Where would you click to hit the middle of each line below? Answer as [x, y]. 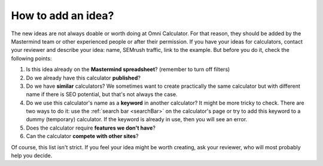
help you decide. [32, 156]
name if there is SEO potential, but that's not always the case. [102, 94]
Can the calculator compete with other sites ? [82, 136]
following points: [31, 58]
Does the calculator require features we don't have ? [91, 128]
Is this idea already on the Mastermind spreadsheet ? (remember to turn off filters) [128, 69]
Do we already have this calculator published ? [83, 78]
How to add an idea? [63, 16]
